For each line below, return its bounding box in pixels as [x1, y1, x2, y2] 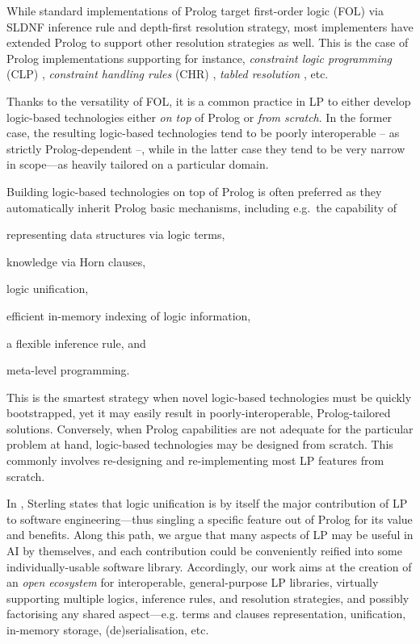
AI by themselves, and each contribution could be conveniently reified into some [6, 542, 402, 559]
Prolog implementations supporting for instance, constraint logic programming [6, 49, 393, 66]
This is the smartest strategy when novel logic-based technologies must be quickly [6, 388, 412, 405]
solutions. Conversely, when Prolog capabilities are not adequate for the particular [6, 420, 414, 437]
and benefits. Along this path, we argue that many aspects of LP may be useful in [6, 526, 414, 543]
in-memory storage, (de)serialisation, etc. [6, 621, 209, 638]
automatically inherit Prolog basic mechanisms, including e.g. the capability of [6, 199, 397, 215]
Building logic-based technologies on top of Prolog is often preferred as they [6, 182, 382, 199]
